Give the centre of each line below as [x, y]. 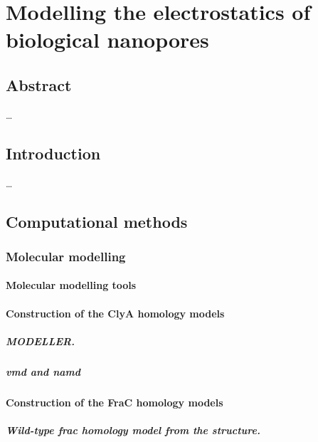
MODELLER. [41, 341]
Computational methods [97, 221]
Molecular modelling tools [71, 285]
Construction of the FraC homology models [115, 402]
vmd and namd [43, 371]
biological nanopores [107, 40]
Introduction [53, 153]
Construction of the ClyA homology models [115, 313]
